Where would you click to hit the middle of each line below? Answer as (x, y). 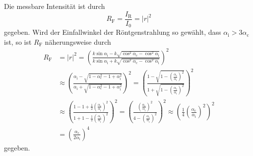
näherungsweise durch (78, 41)
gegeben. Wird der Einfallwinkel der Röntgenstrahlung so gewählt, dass (113, 32)
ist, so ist (18, 41)
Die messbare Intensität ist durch (55, 6)
